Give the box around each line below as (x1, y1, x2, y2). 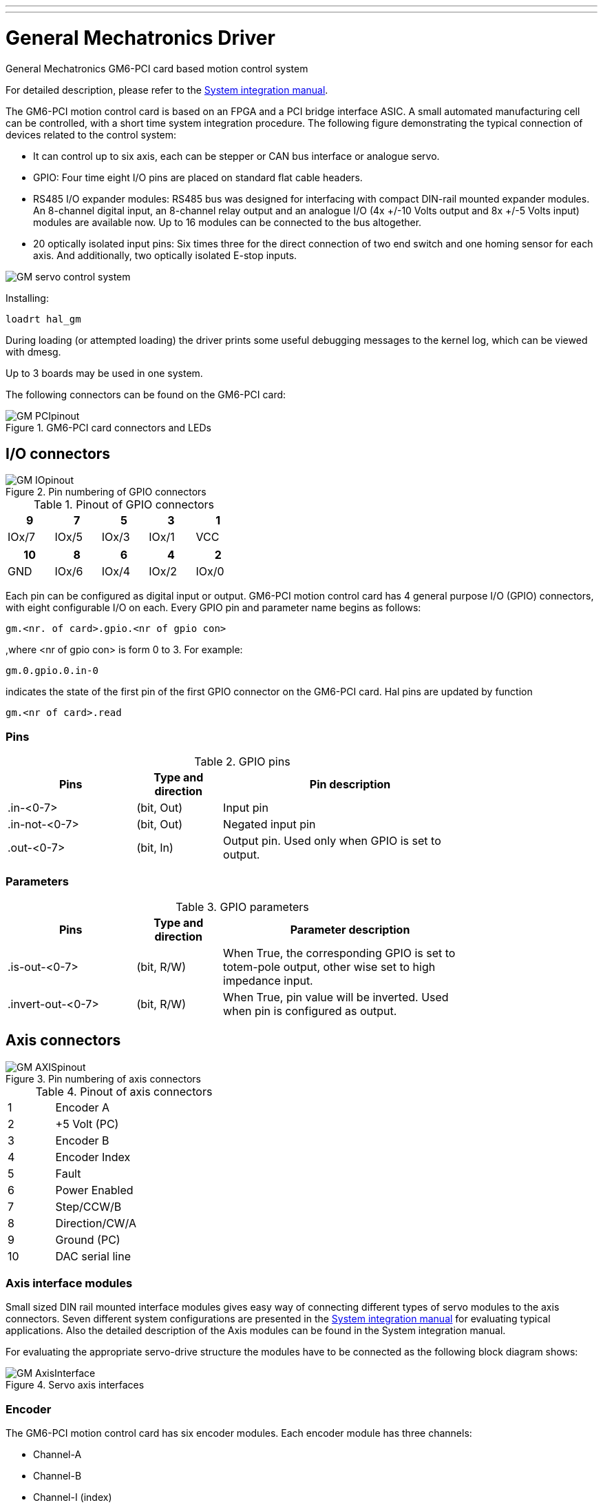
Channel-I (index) (33, 1491, 112, 1504)
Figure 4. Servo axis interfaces (6, 1379, 145, 1391)
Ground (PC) (55, 1232, 120, 1247)
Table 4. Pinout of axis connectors (35, 1084, 213, 1098)
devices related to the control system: (6, 128, 177, 141)
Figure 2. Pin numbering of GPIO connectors (6, 486, 207, 498)
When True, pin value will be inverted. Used (223, 990, 449, 1004)
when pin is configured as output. (223, 1003, 397, 1018)
